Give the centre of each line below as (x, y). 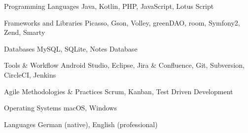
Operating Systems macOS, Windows (60, 108)
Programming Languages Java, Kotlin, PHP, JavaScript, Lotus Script (109, 6)
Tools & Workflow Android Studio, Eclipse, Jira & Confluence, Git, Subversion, (124, 65)
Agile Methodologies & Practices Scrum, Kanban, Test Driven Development (119, 91)
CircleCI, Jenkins (30, 74)
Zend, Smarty (25, 32)
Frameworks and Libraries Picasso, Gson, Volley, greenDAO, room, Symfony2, (122, 22)
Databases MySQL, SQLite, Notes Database (71, 48)
